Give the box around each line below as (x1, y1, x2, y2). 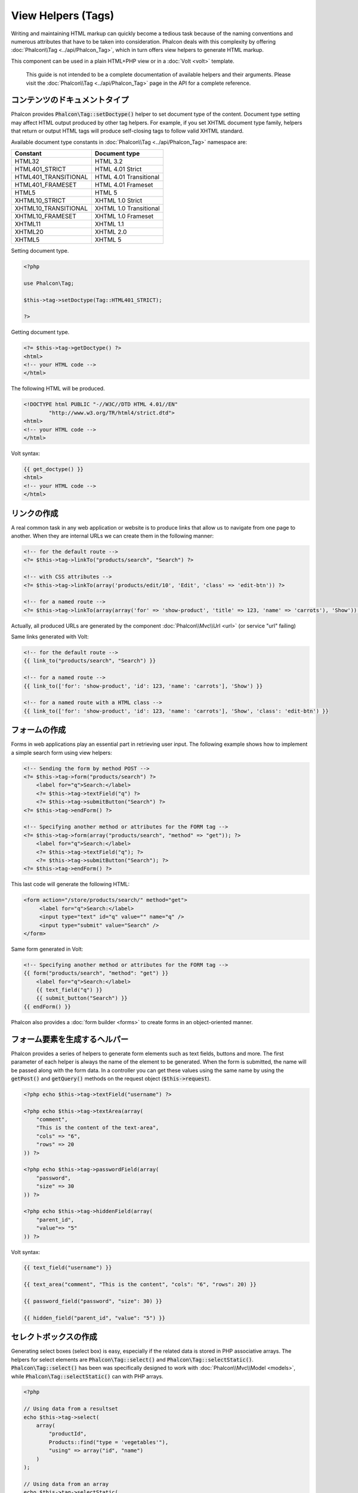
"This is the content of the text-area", (36, 1125, 159, 1131)
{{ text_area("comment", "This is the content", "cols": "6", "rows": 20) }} (23, 1281, 257, 1288)
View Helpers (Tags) (11, 9, 115, 22)
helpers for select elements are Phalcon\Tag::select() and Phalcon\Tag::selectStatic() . (11, 1356, 254, 1363)
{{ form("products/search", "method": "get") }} (23, 970, 169, 976)
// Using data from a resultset (23, 1405, 119, 1412)
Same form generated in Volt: (11, 945, 84, 953)
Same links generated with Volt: (11, 633, 89, 640)
